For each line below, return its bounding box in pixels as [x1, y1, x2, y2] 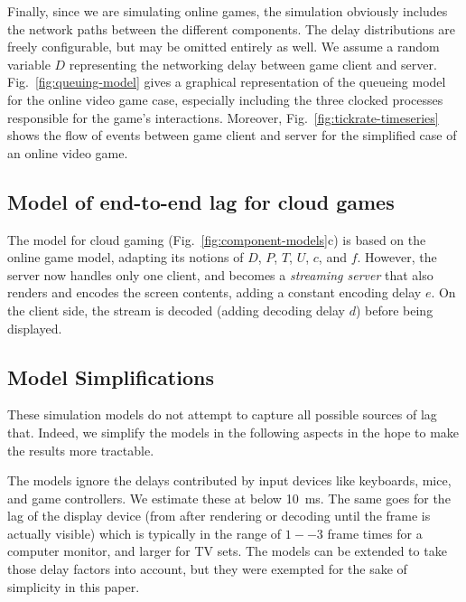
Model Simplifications [7, 362, 214, 390]
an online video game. [7, 143, 128, 162]
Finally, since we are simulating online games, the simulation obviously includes [7, 2, 448, 20]
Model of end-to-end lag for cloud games [7, 187, 395, 215]
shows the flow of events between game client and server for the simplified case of [7, 126, 457, 145]
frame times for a [327, 523, 423, 542]
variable [7, 54, 51, 73]
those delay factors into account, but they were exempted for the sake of [7, 560, 407, 578]
